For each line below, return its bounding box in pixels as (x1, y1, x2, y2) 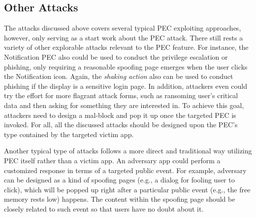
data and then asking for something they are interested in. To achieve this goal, (4, 100, 244, 110)
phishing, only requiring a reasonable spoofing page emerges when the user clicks (4, 61, 248, 72)
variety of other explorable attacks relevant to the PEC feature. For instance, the (4, 42, 249, 52)
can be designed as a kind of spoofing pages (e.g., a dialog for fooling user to (4, 175, 235, 185)
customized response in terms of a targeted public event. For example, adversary (4, 165, 247, 175)
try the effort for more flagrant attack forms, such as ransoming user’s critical (4, 90, 238, 101)
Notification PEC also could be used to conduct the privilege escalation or (4, 51, 228, 62)
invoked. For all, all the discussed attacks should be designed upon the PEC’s (4, 119, 238, 130)
